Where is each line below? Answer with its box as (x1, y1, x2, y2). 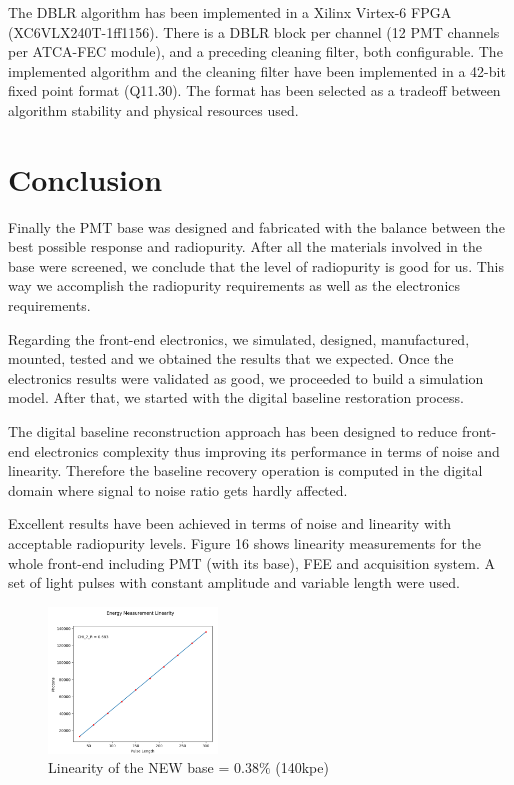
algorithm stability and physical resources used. (8, 99, 299, 120)
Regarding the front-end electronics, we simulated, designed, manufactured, (8, 328, 470, 349)
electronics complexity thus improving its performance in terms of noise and (34, 440, 500, 461)
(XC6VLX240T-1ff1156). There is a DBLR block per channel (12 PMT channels (8, 21, 500, 42)
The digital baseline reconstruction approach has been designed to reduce (8, 421, 458, 442)
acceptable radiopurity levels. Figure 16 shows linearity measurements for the (8, 533, 481, 553)
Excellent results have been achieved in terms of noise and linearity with (8, 513, 452, 534)
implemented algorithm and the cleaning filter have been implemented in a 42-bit (8, 60, 506, 81)
